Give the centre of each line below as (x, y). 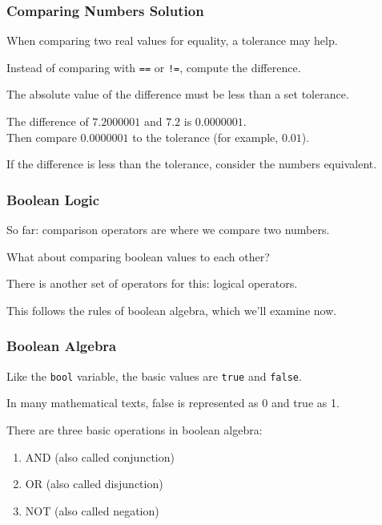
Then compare (42, 137)
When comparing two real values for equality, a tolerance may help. (172, 40)
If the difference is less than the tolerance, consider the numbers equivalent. (192, 164)
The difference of (48, 121)
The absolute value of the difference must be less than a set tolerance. (178, 94)
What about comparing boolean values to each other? (138, 256)
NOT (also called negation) (92, 510)
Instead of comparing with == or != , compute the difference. (154, 67)
